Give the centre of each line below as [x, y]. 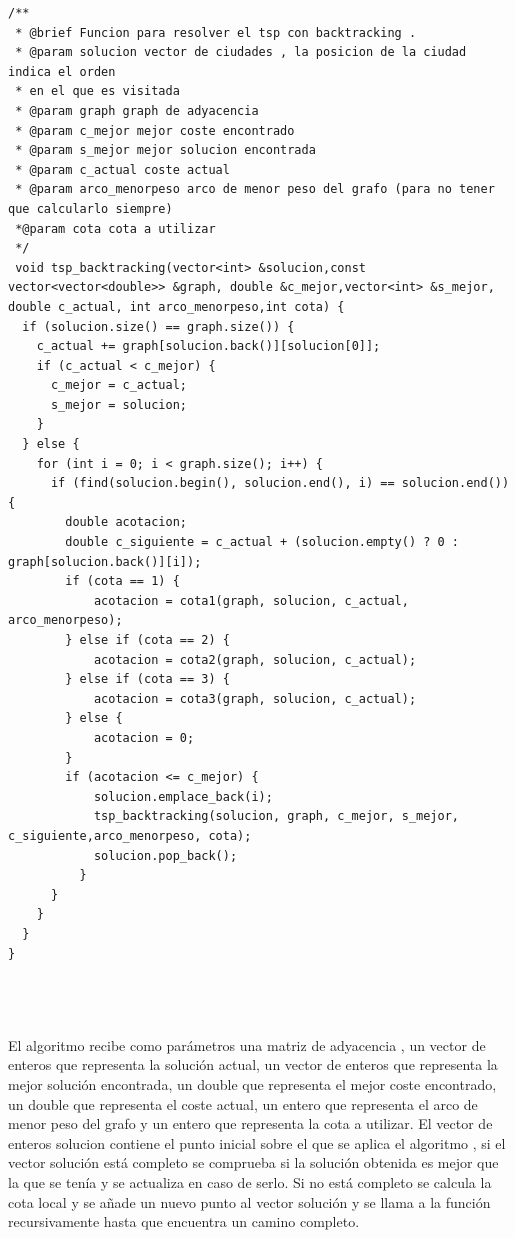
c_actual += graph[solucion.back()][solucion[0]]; [208, 346]
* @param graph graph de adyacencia [137, 110]
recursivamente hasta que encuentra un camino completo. [184, 1221]
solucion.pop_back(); [165, 855]
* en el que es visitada [97, 91]
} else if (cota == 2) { [147, 640]
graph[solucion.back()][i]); [105, 561]
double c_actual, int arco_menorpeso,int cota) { [176, 306]
